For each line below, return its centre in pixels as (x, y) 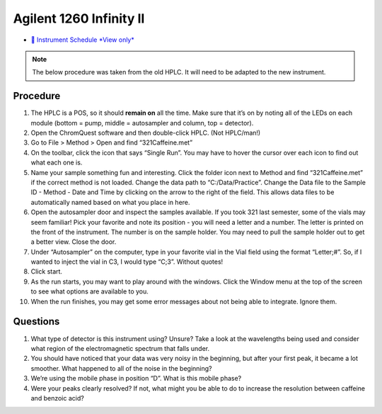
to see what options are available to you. (89, 291)
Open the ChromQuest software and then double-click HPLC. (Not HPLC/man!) (146, 133)
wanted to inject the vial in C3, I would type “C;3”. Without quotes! (127, 262)
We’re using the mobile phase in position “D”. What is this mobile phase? (136, 379)
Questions (36, 321)
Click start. (47, 272)
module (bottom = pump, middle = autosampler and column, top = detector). (142, 123)
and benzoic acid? (57, 398)
